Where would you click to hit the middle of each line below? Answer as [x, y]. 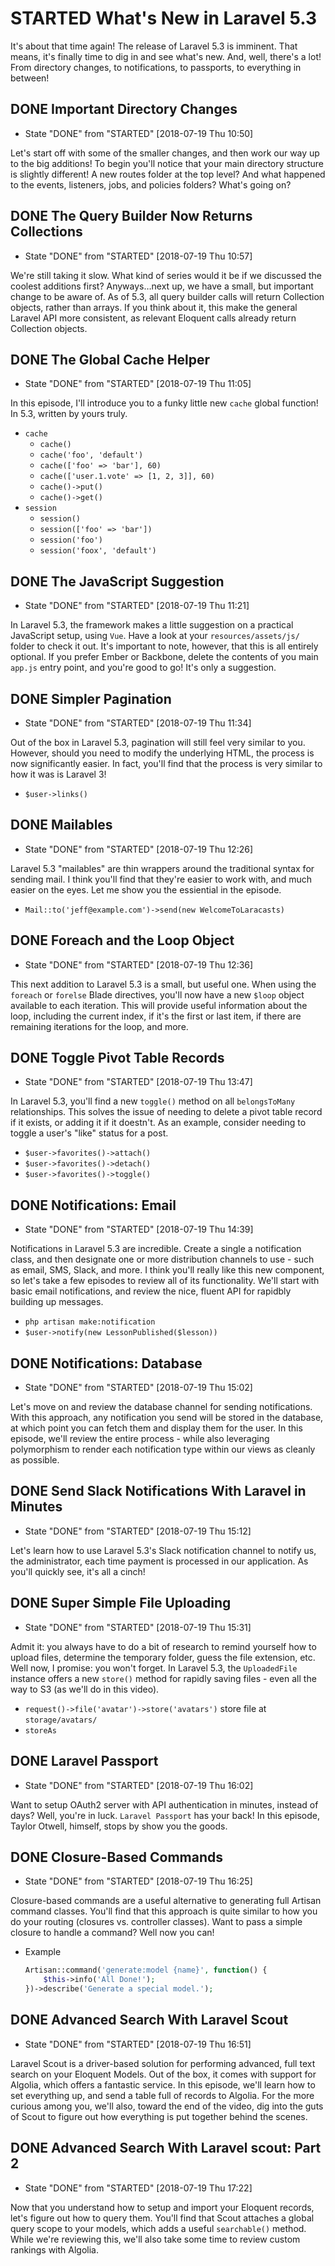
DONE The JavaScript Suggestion [117, 581]
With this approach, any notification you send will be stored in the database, [167, 1418]
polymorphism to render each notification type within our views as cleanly [163, 1449]
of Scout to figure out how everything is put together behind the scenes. [159, 2116]
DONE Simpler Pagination [91, 698]
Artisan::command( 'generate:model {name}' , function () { [146, 1970]
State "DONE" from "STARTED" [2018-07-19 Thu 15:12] [138, 1531]
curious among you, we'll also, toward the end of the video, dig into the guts [167, 2106]
